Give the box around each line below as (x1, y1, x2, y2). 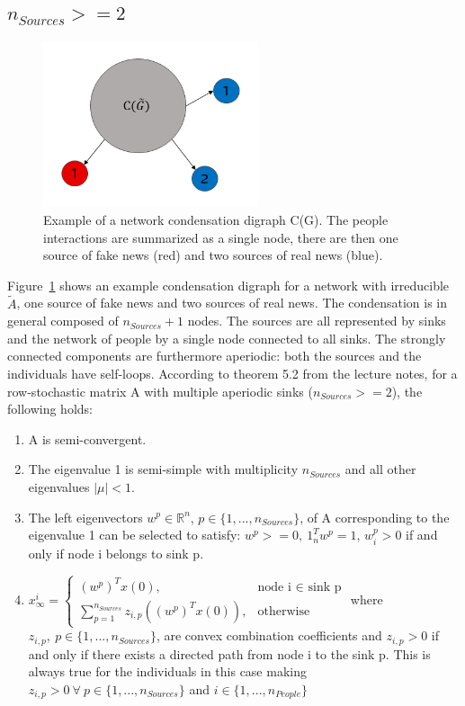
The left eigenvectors (28, 507, 143, 526)
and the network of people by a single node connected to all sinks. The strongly (7, 328, 446, 347)
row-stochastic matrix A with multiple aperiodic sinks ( (7, 381, 313, 400)
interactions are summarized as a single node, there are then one (43, 228, 398, 246)
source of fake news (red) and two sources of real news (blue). (43, 246, 383, 264)
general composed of (7, 311, 119, 330)
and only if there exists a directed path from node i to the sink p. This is (28, 644, 431, 663)
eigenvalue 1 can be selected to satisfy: (28, 525, 241, 544)
